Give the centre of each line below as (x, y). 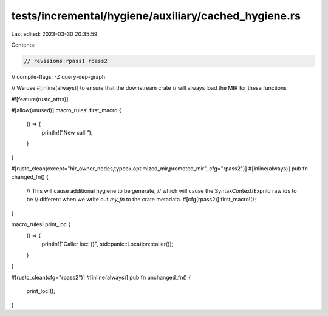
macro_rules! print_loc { (41, 224)
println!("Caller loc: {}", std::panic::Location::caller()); (108, 244)
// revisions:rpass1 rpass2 (66, 61)
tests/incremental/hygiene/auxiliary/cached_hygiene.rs (156, 16)
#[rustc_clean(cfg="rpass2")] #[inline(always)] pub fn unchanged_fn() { (101, 277)
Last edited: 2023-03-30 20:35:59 (54, 34)
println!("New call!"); (67, 132)
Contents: (23, 45)
